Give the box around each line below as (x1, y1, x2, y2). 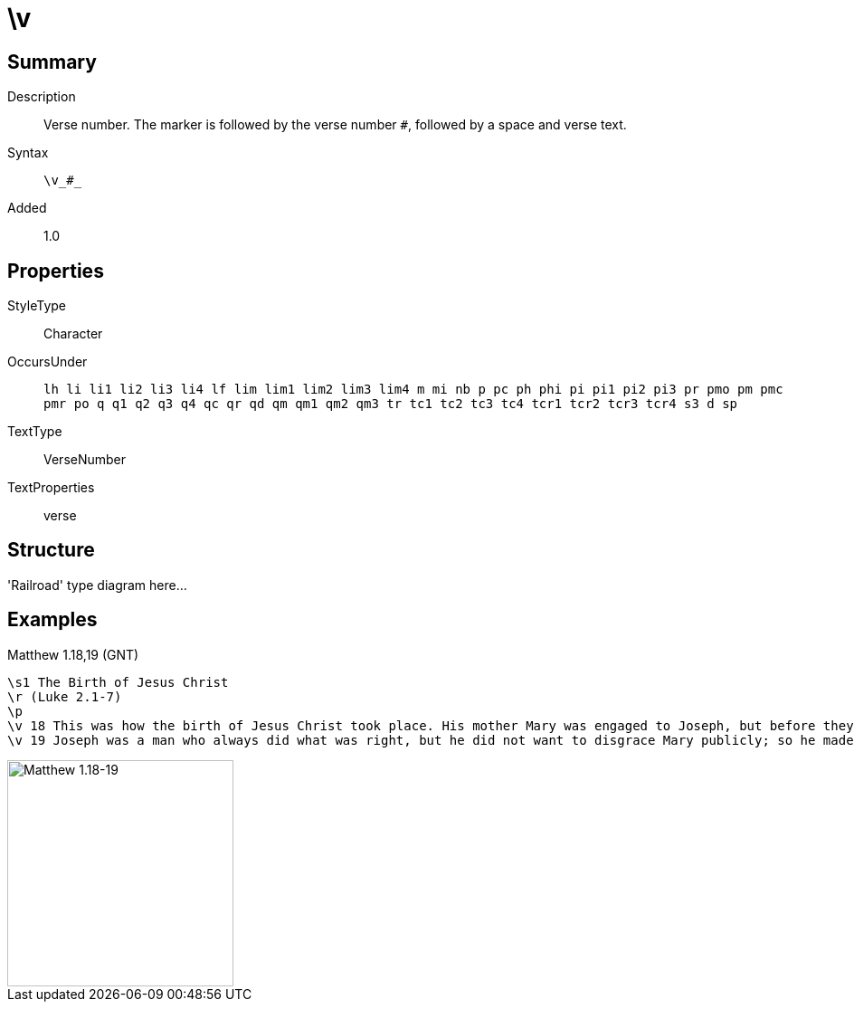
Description (7, 89, 76, 105)
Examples (7, 608, 98, 632)
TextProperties (7, 480, 95, 496)
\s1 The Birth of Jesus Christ (7, 674, 229, 690)
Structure (7, 538, 95, 562)
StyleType (7, 298, 66, 314)
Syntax (7, 145, 49, 161)
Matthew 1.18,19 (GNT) (7, 646, 139, 662)
